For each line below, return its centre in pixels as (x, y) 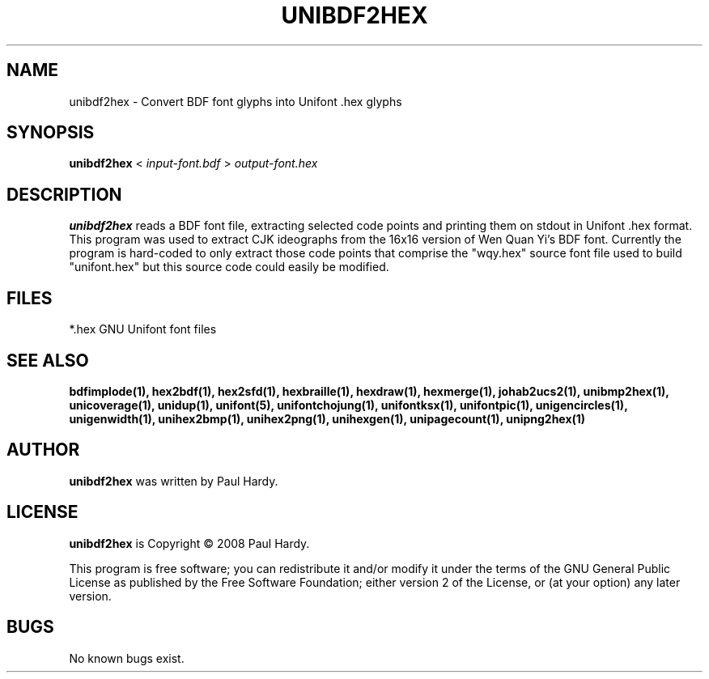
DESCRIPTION (64, 194)
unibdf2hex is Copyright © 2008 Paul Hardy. (189, 543)
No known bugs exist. (127, 658)
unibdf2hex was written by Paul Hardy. (174, 481)
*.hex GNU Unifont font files (143, 329)
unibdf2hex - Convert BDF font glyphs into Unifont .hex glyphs (236, 101)
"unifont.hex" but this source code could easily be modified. (229, 267)
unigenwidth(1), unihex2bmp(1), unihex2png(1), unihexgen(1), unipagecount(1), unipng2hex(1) (327, 418)
